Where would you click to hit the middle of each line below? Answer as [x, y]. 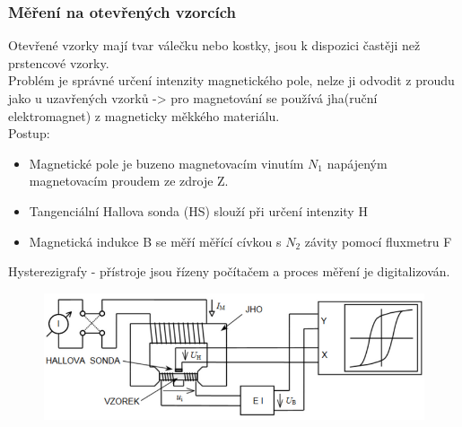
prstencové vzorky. [59, 62]
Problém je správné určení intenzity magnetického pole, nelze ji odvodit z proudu [231, 80]
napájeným [357, 163]
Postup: [29, 133]
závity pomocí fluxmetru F [378, 241]
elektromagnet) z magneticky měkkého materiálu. [144, 115]
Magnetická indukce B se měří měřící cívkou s [155, 241]
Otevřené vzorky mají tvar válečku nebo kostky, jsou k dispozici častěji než [214, 45]
